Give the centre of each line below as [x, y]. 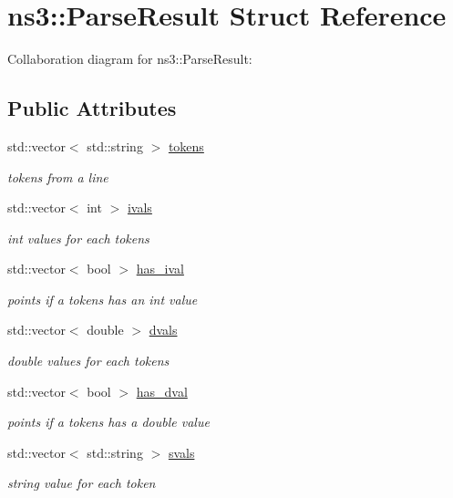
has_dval [162, 391]
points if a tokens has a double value [108, 422]
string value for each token [82, 483]
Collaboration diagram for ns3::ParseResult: [130, 59]
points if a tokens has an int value [103, 299]
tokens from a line [58, 176]
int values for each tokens [78, 238]
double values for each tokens [88, 361]
